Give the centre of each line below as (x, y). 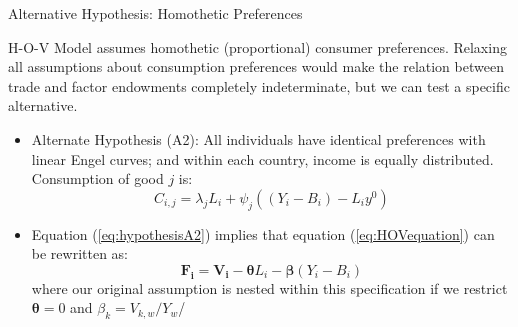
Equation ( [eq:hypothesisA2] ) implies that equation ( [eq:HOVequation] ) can (263, 233)
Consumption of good (97, 178)
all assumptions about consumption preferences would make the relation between (256, 66)
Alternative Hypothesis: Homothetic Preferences (155, 13)
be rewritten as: (80, 253)
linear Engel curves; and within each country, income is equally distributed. (262, 158)
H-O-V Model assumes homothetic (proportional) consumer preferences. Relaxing (257, 46)
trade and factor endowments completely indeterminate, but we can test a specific (259, 85)
